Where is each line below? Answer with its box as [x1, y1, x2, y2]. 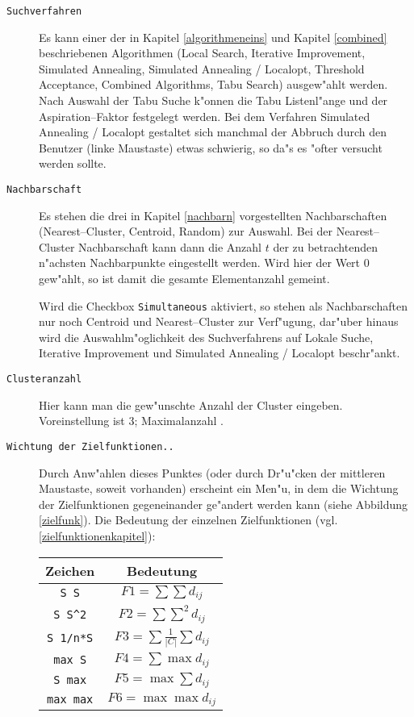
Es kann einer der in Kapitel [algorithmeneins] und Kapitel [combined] [39, 28, 387, 45]
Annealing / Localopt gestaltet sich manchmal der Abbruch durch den [39, 123, 387, 140]
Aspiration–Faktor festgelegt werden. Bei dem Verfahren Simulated [39, 107, 370, 124]
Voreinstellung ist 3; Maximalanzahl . [39, 412, 224, 429]
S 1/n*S [47, 632, 94, 645]
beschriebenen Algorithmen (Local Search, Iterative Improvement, [39, 44, 366, 61]
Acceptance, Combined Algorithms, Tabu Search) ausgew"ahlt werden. [39, 76, 388, 93]
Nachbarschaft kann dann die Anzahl [78, 238, 261, 255]
